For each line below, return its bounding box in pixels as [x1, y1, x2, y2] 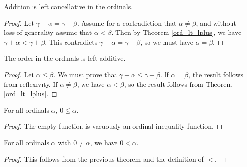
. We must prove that [53, 69, 117, 79]
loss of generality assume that [4, 27, 92, 37]
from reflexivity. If [4, 79, 58, 89]
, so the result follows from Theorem [124, 79, 232, 89]
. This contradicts [45, 36, 98, 47]
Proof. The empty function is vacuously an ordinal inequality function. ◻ [4, 121, 223, 131]
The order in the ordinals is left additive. [4, 53, 126, 63]
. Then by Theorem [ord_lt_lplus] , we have [111, 27, 242, 37]
